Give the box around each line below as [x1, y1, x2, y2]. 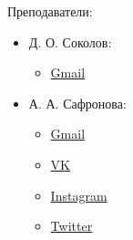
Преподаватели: [7, 2, 93, 20]
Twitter [50, 216, 93, 235]
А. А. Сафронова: [28, 93, 127, 112]
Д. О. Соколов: [28, 32, 112, 51]
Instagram [50, 185, 107, 204]
